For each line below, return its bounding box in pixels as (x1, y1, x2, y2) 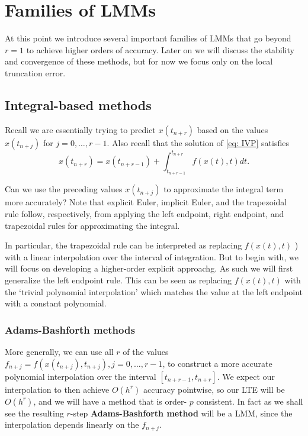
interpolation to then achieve (5, 383, 110, 395)
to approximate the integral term (163, 183, 284, 195)
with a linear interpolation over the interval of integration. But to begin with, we (5, 250, 299, 263)
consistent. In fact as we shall (196, 395, 303, 407)
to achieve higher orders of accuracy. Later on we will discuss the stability (26, 43, 294, 56)
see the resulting (5, 406, 64, 419)
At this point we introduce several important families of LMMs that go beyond (5, 32, 291, 44)
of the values (123, 345, 169, 357)
